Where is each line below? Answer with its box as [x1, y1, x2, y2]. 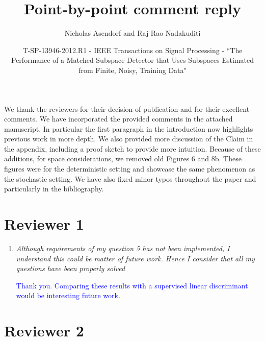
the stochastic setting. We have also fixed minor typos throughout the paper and [4, 173, 256, 184]
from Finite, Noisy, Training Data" [78, 64, 187, 75]
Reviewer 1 [4, 213, 84, 234]
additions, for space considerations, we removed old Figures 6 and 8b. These [4, 153, 242, 164]
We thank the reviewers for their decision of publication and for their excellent [4, 103, 250, 114]
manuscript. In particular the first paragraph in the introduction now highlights [4, 123, 253, 134]
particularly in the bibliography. [4, 183, 104, 194]
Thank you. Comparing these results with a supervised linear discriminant [16, 280, 248, 290]
